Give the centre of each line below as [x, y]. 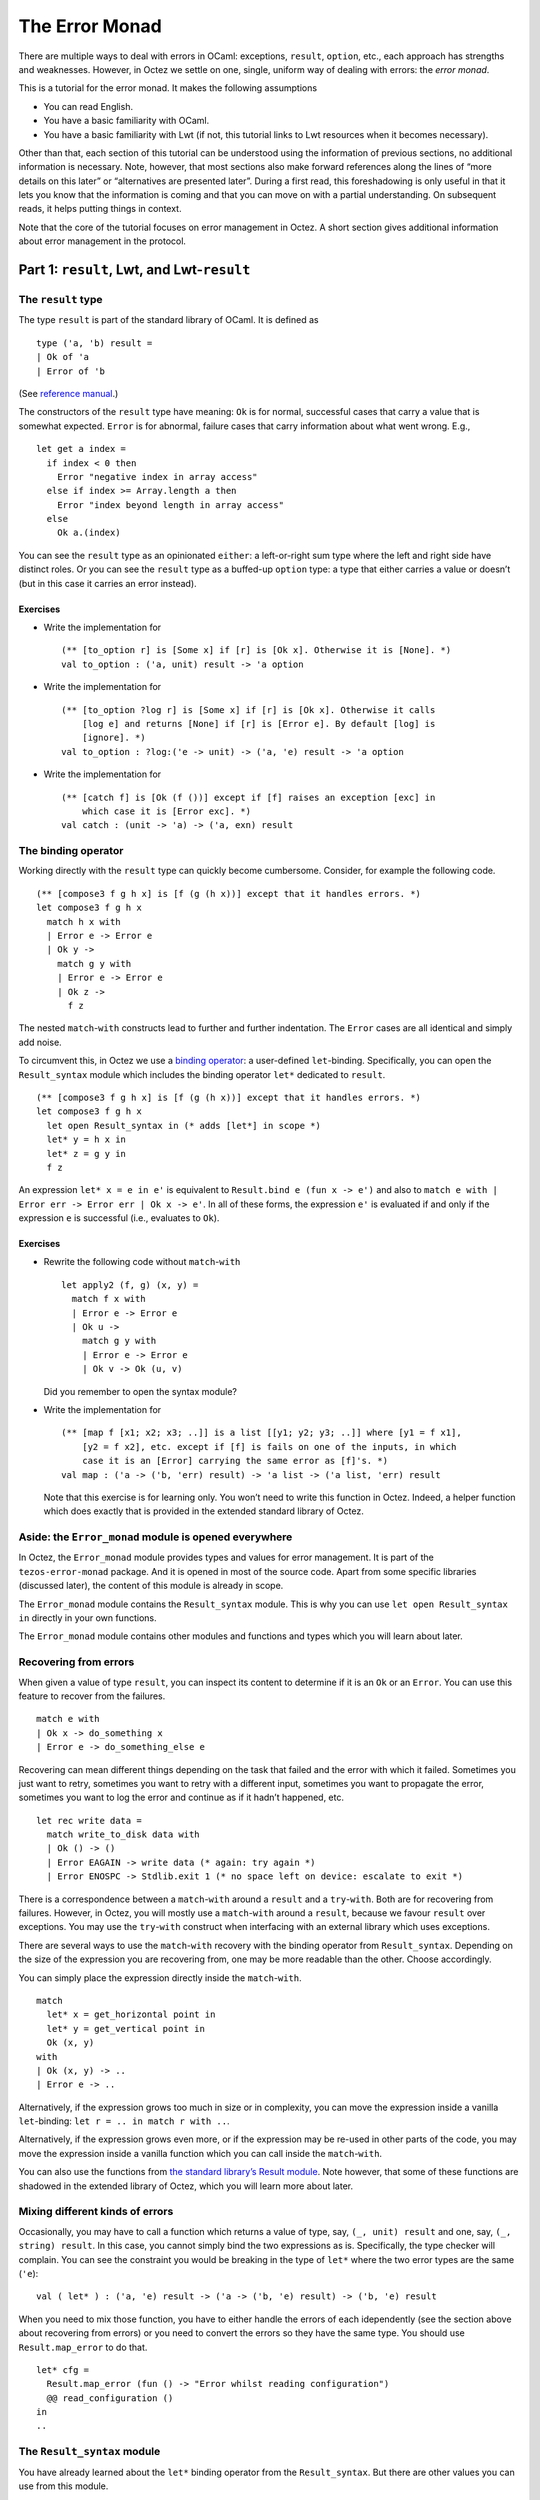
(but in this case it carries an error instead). [107, 583]
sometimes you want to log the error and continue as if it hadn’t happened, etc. [181, 1797]
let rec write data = [89, 1820]
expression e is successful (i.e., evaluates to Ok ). [119, 1218]
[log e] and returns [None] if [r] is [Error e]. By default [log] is [258, 723]
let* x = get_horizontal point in [131, 2014]
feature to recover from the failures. [92, 1696]
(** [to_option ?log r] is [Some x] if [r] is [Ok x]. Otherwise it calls [248, 709]
